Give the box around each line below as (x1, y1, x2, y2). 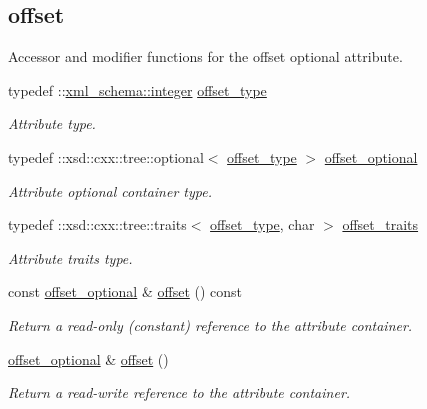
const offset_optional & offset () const (8, 281, 243, 302)
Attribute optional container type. (8, 180, 212, 201)
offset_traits (342, 214, 419, 235)
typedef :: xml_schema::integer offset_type (8, 79, 267, 100)
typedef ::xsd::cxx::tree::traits (8, 214, 187, 235)
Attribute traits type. (8, 247, 133, 268)
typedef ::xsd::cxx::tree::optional (8, 146, 204, 167)
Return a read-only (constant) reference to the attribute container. (8, 314, 413, 335)
